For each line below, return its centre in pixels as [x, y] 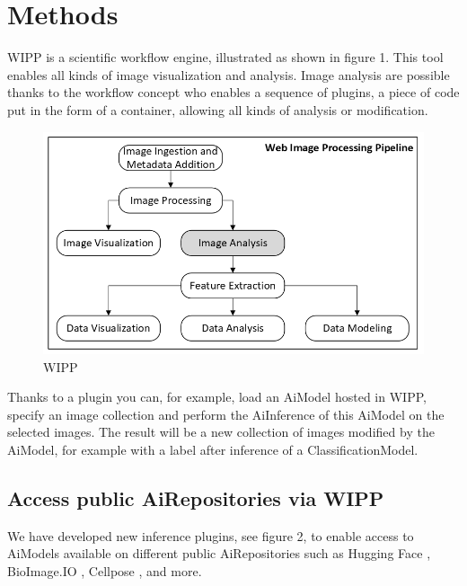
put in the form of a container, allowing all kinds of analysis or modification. [218, 109]
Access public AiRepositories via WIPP [196, 497]
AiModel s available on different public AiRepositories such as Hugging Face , [219, 553]
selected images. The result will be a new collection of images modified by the [221, 432]
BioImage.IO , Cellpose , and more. [105, 570]
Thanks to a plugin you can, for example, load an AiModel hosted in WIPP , [217, 397]
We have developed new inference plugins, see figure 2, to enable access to [211, 535]
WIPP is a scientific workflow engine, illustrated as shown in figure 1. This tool [225, 57]
